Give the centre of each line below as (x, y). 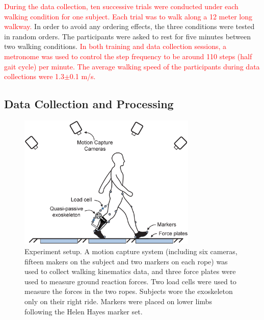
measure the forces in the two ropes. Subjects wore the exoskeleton (129, 291)
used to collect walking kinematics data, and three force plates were (130, 271)
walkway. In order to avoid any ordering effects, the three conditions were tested (129, 26)
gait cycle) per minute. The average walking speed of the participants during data (132, 66)
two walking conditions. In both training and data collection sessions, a (115, 46)
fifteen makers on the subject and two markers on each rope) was (126, 261)
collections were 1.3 (34, 76)
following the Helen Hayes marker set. (84, 311)
